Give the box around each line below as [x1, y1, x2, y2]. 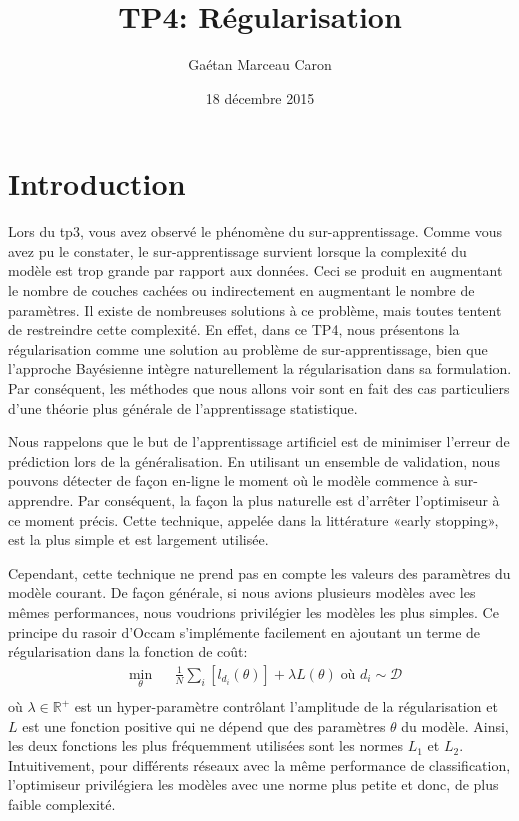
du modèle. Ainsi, [401, 715, 509, 736]
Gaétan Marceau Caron [188, 54, 332, 75]
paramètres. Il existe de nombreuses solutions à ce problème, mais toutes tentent [8, 299, 502, 320]
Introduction [8, 163, 186, 204]
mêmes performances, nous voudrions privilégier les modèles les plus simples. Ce [8, 601, 499, 622]
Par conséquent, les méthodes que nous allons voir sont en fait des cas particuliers [8, 378, 510, 398]
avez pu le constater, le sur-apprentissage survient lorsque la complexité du [8, 240, 467, 261]
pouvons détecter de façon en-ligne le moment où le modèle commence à [8, 470, 450, 491]
